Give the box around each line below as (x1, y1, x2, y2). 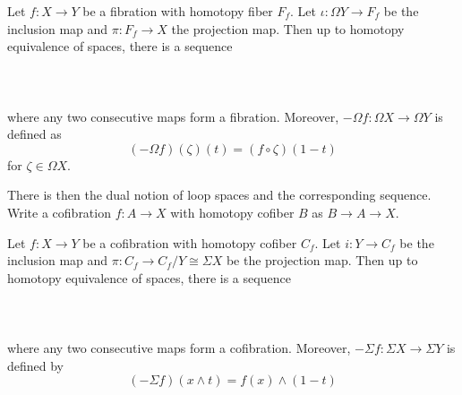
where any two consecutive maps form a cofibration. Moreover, (7, 339, 351, 357)
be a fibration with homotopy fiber (82, 2, 273, 20)
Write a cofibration (7, 202, 111, 221)
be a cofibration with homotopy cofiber (82, 233, 297, 252)
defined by (7, 356, 64, 374)
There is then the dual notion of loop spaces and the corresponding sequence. (7, 185, 432, 204)
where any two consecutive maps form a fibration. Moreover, (7, 107, 339, 125)
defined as (7, 125, 62, 143)
